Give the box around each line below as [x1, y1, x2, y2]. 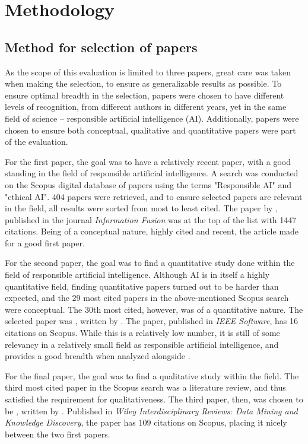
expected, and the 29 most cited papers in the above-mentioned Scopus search [5, 291, 289, 304]
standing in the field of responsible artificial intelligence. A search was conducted [5, 167, 299, 179]
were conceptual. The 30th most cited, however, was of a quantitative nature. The [5, 303, 303, 315]
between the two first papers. [5, 427, 110, 440]
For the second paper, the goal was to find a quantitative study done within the [5, 256, 295, 269]
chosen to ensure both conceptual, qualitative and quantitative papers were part [5, 123, 296, 136]
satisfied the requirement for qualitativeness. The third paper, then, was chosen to [5, 393, 303, 405]
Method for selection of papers [5, 37, 198, 56]
